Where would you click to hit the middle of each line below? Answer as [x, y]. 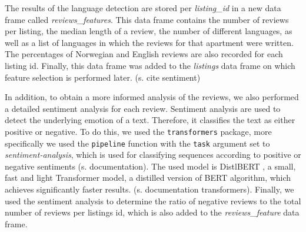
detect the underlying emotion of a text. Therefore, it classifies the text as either [150, 120]
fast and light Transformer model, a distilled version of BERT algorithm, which [148, 178]
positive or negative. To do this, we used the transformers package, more [138, 131]
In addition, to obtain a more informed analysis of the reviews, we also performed [152, 97]
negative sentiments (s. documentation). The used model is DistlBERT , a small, [150, 166]
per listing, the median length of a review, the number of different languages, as [149, 31]
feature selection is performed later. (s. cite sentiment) [103, 77]
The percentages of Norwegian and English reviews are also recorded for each [144, 54]
